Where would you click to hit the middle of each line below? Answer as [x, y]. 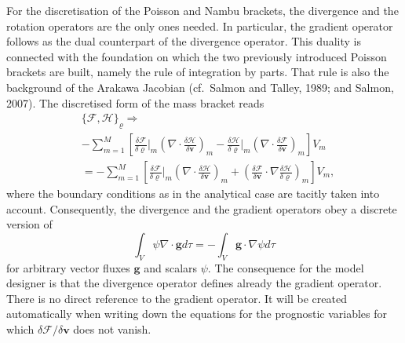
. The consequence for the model [286, 267]
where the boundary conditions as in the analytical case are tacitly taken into [193, 193]
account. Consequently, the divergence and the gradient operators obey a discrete [202, 208]
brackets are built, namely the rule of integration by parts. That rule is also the [198, 72]
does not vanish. [112, 329]
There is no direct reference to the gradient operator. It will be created [177, 298]
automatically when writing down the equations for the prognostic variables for [197, 314]
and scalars [171, 267]
